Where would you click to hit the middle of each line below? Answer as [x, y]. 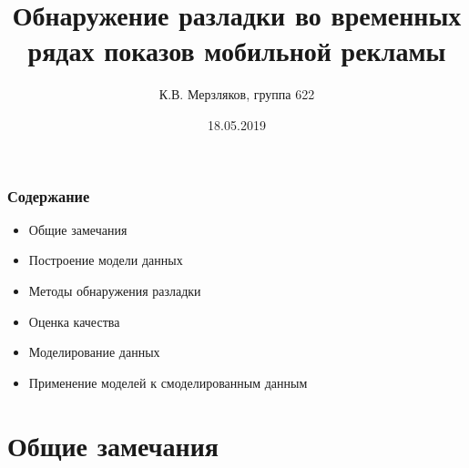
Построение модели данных [106, 260]
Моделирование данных [94, 352]
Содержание [49, 195]
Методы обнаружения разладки [115, 290]
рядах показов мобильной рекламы [237, 51]
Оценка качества [74, 321]
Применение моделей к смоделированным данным [168, 382]
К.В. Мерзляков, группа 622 [237, 94]
